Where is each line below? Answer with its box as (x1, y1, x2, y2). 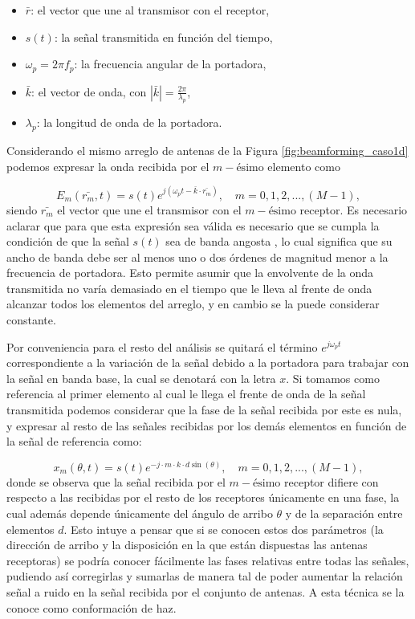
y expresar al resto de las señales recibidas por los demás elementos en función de (6, 417, 407, 434)
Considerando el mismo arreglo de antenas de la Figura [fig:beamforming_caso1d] (6, 142, 409, 159)
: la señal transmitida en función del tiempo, (54, 28, 273, 45)
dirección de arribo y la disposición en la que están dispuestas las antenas (6, 536, 368, 553)
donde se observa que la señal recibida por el (6, 473, 226, 490)
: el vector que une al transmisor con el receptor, (31, 2, 270, 18)
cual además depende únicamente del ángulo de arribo (6, 505, 273, 522)
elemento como (267, 157, 340, 174)
